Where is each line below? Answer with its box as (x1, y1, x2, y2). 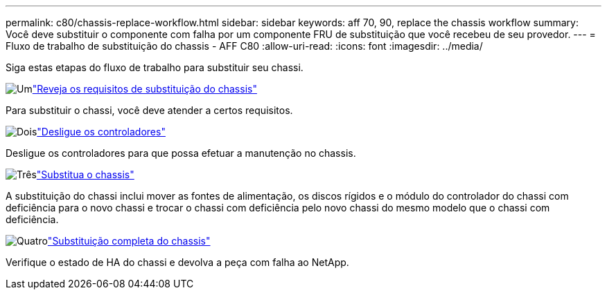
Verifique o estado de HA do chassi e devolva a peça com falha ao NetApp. (6, 256, 349, 268)
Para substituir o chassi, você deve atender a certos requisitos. (6, 104, 293, 116)
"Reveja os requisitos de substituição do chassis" (32, 83, 257, 95)
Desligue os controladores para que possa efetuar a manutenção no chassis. (6, 147, 356, 159)
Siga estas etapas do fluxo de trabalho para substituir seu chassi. (6, 61, 303, 73)
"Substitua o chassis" (36, 169, 134, 180)
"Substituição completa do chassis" (47, 235, 211, 247)
